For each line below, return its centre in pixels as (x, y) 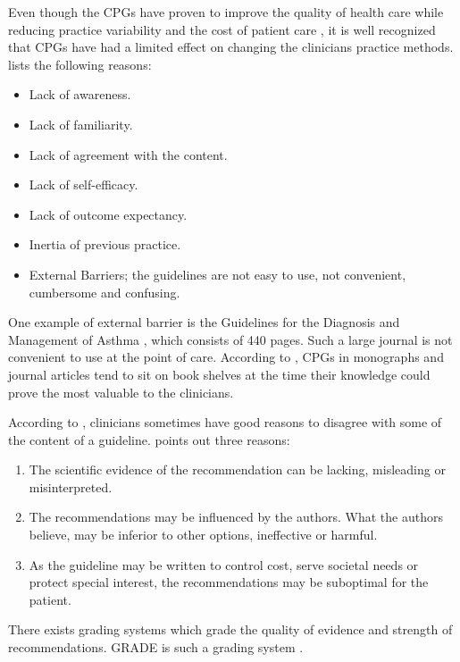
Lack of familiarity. (81, 124)
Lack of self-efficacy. (84, 184)
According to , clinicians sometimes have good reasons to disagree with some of (225, 422)
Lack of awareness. (80, 94)
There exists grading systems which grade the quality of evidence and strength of (230, 629)
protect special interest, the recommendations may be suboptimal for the (229, 582)
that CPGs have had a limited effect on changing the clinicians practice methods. (231, 47)
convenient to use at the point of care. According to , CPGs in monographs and (226, 357)
